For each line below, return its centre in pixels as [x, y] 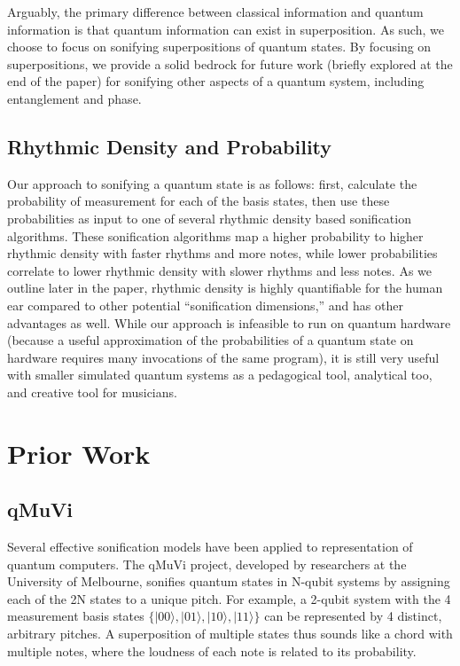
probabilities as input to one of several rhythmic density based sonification [209, 218]
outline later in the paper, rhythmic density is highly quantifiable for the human [225, 288]
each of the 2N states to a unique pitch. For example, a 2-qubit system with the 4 [229, 598]
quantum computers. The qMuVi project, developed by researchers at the [207, 564]
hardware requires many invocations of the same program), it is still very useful [223, 357]
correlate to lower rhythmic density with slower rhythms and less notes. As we [220, 270]
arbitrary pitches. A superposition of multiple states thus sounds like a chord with [230, 634]
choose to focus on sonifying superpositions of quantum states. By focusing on [219, 47]
